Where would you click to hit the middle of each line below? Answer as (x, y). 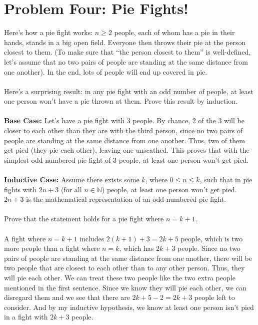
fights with (20, 189)
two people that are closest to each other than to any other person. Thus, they (124, 268)
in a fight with (26, 317)
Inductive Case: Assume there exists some (72, 180)
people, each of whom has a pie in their (174, 32)
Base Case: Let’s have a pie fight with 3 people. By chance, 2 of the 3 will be (124, 120)
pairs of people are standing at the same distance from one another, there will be (128, 258)
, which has (136, 248)
